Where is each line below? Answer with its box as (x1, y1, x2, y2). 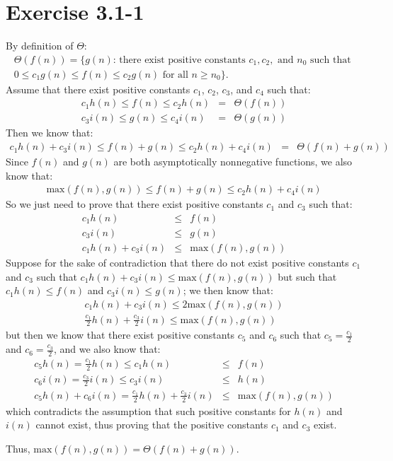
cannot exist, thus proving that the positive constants (35, 417, 268, 432)
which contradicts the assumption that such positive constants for (6, 403, 291, 418)
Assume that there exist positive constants (6, 81, 190, 96)
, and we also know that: (53, 342, 161, 356)
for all (162, 69, 188, 80)
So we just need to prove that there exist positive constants (6, 197, 263, 211)
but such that (278, 269, 337, 284)
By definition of (6, 38, 74, 53)
